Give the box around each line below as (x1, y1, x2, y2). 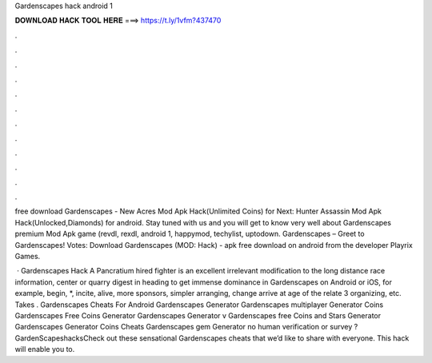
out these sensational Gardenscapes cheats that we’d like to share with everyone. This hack (106, 333, 410, 343)
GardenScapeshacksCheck (14, 333, 106, 343)
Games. (14, 252, 41, 261)
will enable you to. (14, 345, 75, 354)
